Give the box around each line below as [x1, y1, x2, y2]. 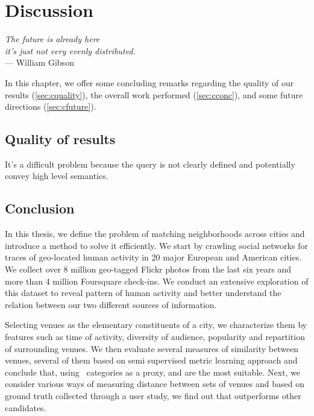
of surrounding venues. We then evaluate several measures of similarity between [5, 342, 299, 355]
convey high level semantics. [5, 169, 108, 182]
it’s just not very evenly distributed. [5, 44, 136, 57]
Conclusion [5, 199, 75, 218]
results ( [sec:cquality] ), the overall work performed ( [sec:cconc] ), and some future [5, 88, 303, 101]
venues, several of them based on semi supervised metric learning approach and [5, 354, 298, 367]
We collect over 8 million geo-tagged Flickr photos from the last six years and [5, 263, 292, 276]
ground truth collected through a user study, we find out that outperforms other [5, 389, 301, 402]
